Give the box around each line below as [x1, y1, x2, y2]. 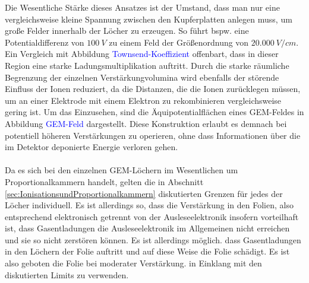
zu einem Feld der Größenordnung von [109, 36, 249, 48]
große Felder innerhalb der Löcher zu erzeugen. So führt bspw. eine [5, 24, 249, 37]
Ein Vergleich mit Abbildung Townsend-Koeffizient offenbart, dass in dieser [5, 47, 279, 60]
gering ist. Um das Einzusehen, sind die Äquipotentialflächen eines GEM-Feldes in [5, 106, 304, 118]
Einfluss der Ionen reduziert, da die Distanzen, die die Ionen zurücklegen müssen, [5, 82, 301, 95]
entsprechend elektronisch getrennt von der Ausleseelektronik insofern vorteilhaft [5, 210, 299, 222]
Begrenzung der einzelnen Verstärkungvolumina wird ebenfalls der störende [5, 71, 279, 83]
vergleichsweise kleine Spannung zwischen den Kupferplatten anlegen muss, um [5, 12, 292, 25]
